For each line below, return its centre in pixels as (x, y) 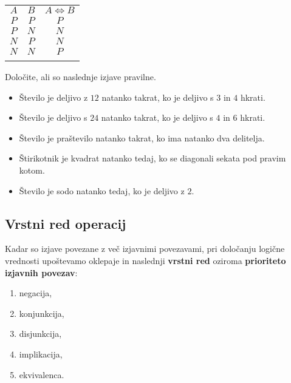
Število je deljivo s (53, 117)
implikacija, (41, 354)
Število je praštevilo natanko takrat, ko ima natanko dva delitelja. (142, 137)
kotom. (32, 170)
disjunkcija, (40, 334)
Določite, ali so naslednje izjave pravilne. (80, 76)
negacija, (36, 293)
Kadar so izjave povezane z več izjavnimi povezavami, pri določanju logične (145, 249)
